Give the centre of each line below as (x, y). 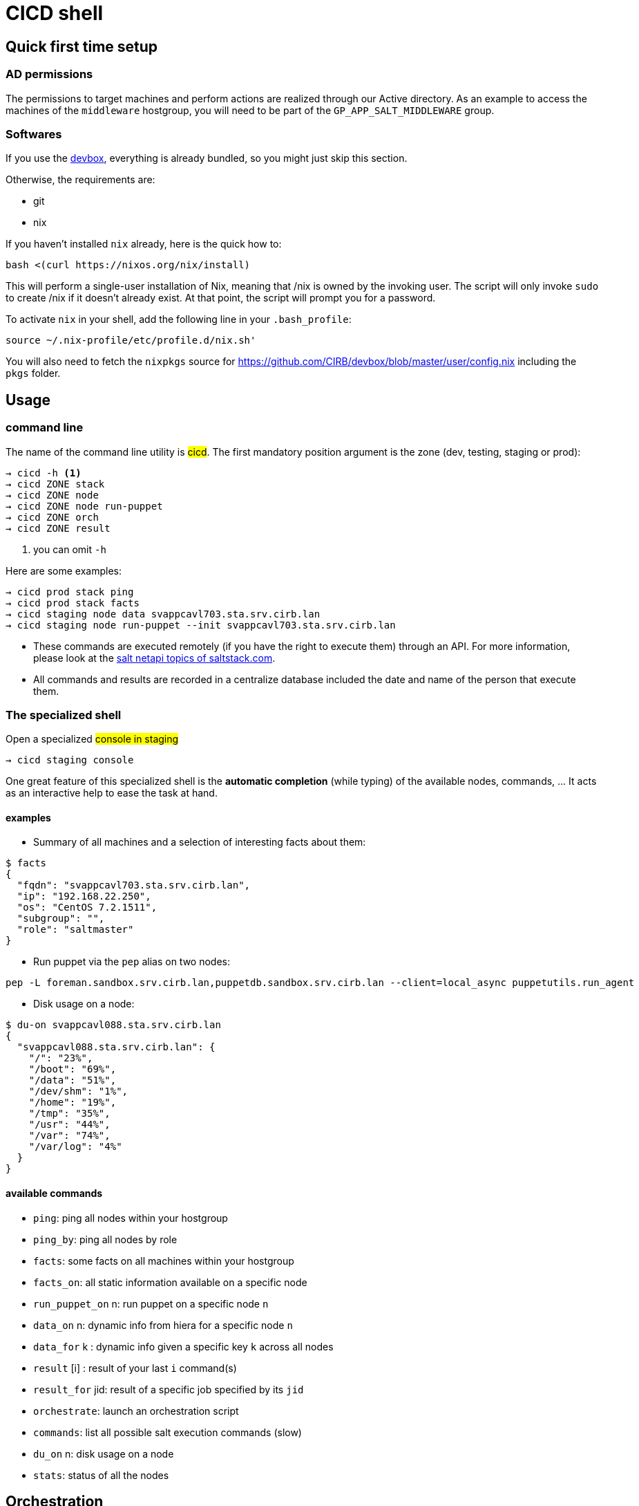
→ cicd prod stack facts (73, 603)
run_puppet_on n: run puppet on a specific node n (151, 1303)
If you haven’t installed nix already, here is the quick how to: (144, 244)
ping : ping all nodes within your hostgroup (131, 1218)
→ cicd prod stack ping (70, 592)
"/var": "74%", (69, 1136)
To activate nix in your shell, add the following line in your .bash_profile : (179, 319)
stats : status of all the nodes (101, 1475)
